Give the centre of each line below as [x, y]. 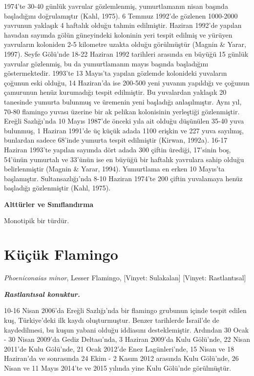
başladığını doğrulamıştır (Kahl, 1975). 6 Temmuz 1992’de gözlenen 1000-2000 [121, 15]
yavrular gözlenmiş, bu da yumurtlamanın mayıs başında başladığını [106, 63]
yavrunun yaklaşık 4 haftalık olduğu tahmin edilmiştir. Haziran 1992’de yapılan [123, 25]
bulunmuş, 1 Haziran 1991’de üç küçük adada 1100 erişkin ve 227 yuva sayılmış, [124, 130]
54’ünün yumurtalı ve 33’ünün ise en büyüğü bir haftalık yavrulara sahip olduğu [124, 159]
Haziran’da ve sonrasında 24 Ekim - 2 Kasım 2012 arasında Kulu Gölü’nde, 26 [121, 358]
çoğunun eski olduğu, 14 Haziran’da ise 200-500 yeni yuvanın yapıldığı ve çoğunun [127, 82]
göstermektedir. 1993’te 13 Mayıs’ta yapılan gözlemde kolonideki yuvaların [116, 73]
